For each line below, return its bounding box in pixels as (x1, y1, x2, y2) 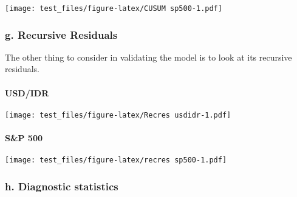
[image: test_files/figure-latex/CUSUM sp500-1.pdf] (5, 4, 222, 13)
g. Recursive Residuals (5, 27, 118, 42)
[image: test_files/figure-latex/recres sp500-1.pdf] (5, 156, 227, 165)
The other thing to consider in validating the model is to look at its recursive (5, 50, 292, 63)
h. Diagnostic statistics (5, 178, 118, 193)
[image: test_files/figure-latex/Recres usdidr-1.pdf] (5, 110, 231, 119)
